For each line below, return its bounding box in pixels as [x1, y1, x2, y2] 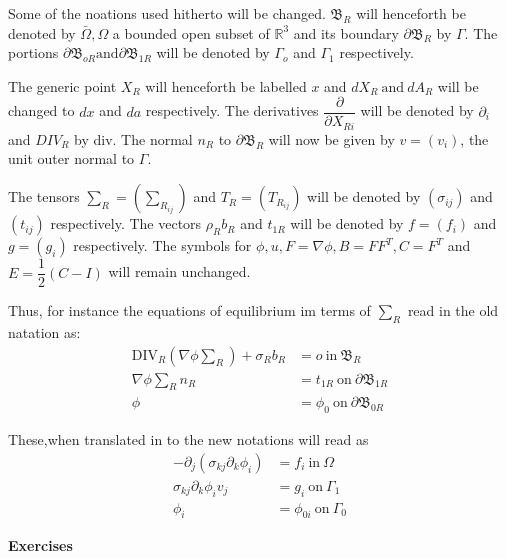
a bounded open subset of [112, 22, 270, 43]
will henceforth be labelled [145, 75, 307, 96]
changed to [8, 100, 75, 121]
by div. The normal [74, 128, 193, 149]
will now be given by [268, 128, 395, 149]
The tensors [8, 186, 80, 207]
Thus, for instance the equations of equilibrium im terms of [8, 300, 371, 321]
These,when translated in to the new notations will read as [8, 429, 369, 450]
